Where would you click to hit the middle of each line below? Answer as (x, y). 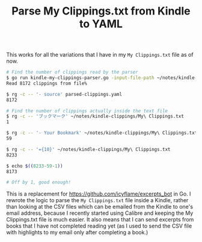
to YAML (101, 24)
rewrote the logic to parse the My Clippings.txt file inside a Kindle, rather (97, 200)
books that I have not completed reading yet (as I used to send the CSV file (99, 226)
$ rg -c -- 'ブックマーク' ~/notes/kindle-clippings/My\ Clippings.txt (95, 116)
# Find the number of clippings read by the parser (72, 72)
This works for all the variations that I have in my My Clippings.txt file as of (100, 55)
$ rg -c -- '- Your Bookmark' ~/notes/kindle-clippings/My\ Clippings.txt (102, 133)
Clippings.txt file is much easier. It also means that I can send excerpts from (100, 220)
